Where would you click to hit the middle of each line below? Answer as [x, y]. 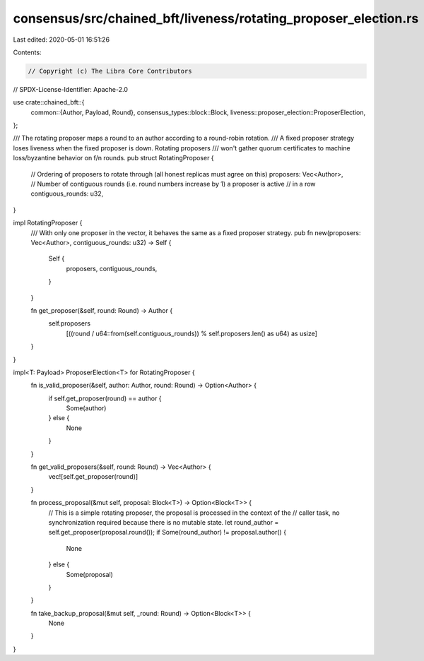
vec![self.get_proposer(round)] [93, 477]
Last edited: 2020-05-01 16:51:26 [61, 40]
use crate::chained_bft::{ [49, 102]
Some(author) [86, 408]
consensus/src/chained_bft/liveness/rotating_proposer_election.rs [216, 18]
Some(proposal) [89, 574]
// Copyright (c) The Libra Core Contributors [110, 71]
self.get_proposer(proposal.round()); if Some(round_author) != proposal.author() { [167, 532]
